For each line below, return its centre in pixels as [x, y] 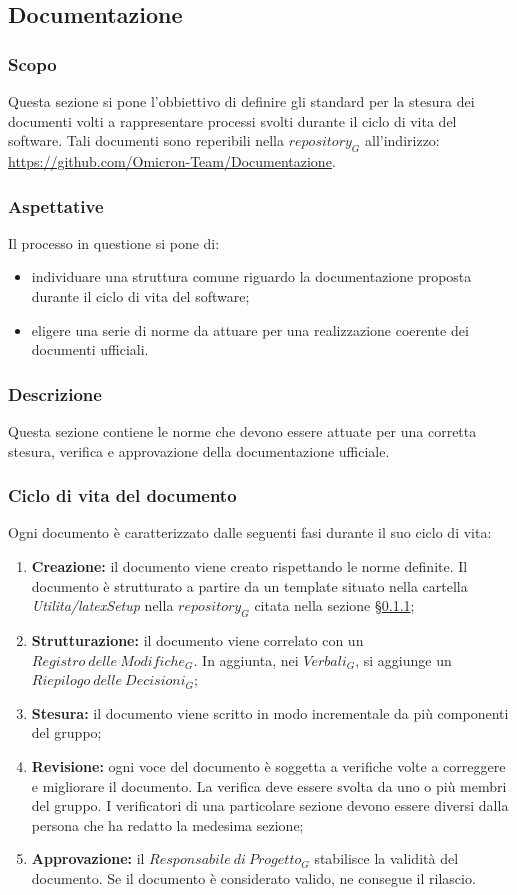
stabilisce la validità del [386, 858]
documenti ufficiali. [90, 349]
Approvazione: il [88, 858]
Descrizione [55, 393]
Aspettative [56, 205]
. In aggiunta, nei [246, 659]
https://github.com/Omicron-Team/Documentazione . [172, 160]
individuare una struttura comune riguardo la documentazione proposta [251, 276]
